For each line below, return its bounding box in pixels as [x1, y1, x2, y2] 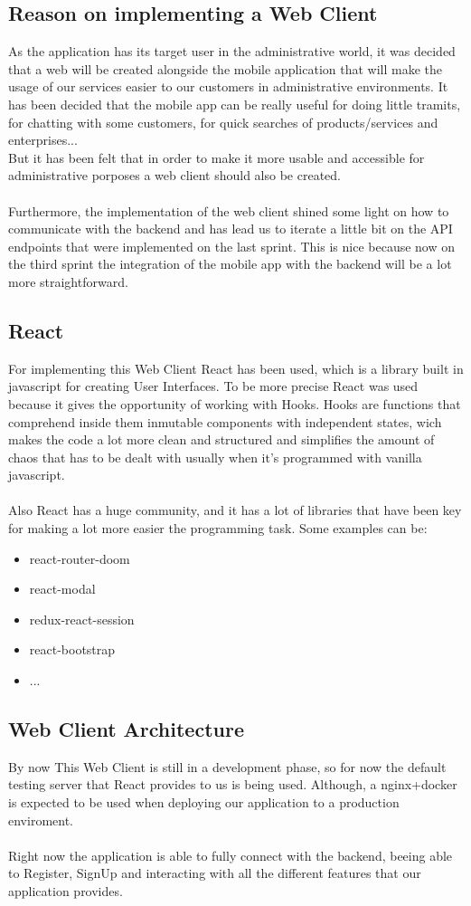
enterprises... [8, 130, 78, 149]
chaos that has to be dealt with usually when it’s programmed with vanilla [8, 447, 422, 466]
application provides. [8, 881, 123, 900]
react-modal [29, 579, 96, 598]
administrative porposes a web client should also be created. [8, 166, 341, 185]
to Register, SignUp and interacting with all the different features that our [8, 863, 421, 882]
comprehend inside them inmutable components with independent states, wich [8, 412, 442, 431]
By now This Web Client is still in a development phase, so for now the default [8, 757, 447, 776]
